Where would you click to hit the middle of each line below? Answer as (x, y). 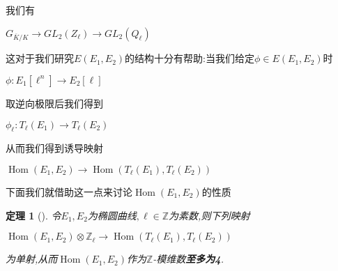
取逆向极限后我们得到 (54, 103)
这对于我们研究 (40, 58)
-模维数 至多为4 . (188, 259)
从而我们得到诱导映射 (54, 148)
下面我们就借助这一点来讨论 (69, 191)
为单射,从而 (32, 259)
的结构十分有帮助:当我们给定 (190, 58)
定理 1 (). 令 (33, 215)
